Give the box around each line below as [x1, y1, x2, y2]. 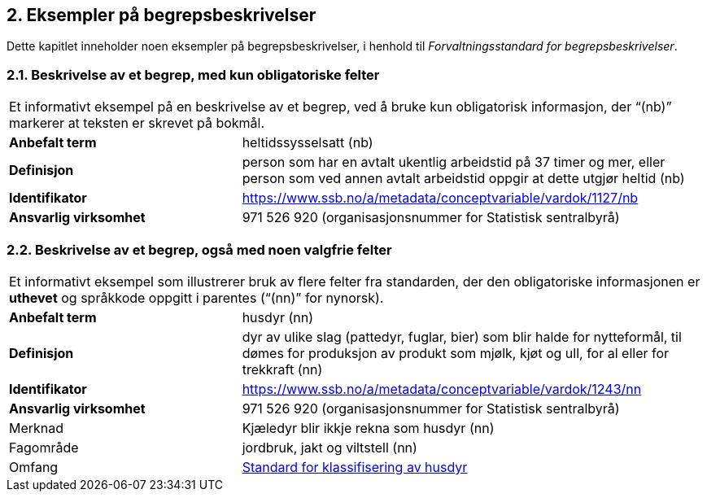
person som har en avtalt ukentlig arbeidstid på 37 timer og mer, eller [242, 154, 666, 171]
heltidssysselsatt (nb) [242, 134, 373, 151]
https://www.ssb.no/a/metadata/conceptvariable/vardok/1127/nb [242, 190, 639, 207]
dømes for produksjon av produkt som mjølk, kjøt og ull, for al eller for [242, 344, 670, 361]
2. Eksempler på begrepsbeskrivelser [7, 5, 316, 25]
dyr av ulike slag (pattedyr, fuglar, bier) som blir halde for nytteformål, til [242, 328, 682, 345]
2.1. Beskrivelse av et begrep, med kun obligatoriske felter [7, 66, 380, 83]
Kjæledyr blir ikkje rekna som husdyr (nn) [242, 419, 495, 436]
